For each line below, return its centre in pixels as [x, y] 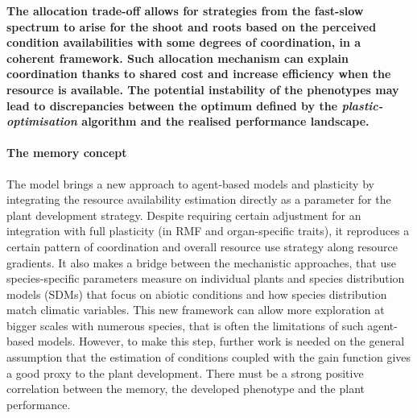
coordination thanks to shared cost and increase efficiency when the [199, 74]
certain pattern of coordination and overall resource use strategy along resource [202, 246]
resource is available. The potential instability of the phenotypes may [203, 89]
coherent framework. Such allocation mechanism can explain [178, 58]
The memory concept [67, 153]
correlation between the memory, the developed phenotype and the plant [186, 389]
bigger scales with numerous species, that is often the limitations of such [185, 325]
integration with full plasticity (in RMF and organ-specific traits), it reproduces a [208, 231]
